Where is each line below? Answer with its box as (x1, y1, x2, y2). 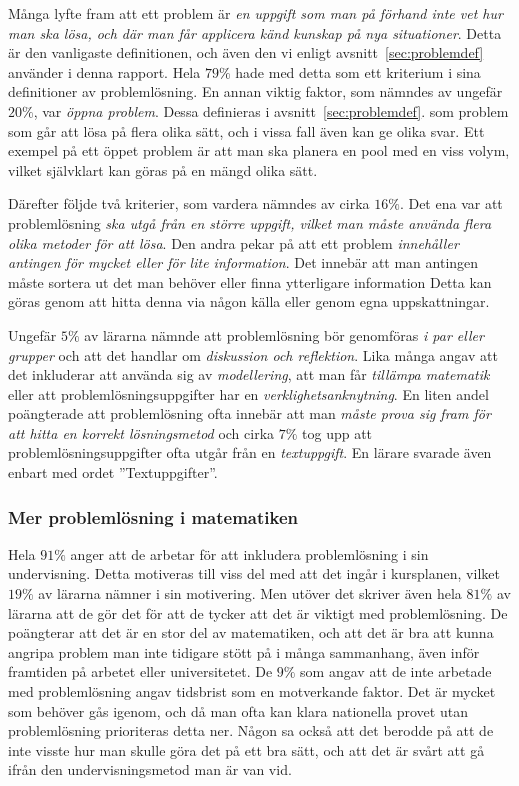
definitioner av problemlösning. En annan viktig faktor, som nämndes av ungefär (8, 81, 503, 102)
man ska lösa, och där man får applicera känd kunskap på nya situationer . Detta (8, 22, 502, 43)
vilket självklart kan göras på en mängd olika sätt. (8, 159, 318, 180)
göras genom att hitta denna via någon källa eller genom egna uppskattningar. (8, 291, 490, 312)
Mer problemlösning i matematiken (8, 504, 299, 529)
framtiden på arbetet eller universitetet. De (8, 661, 273, 682)
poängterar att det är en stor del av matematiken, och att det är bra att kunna (8, 622, 494, 643)
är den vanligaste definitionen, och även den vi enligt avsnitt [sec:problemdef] (8, 42, 484, 63)
